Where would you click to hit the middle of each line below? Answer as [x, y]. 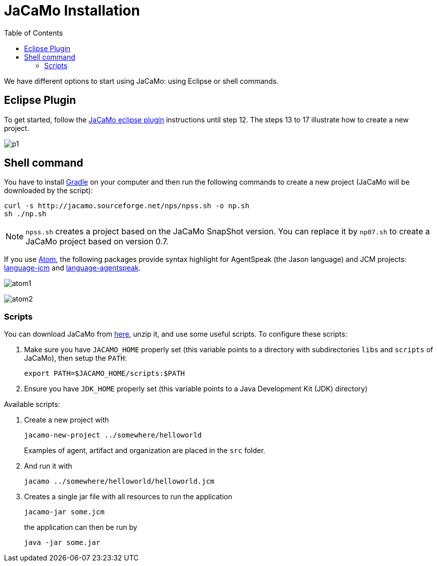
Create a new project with [67, 420]
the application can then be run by [81, 527]
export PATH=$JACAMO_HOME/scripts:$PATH [105, 374]
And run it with [48, 466]
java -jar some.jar [62, 543]
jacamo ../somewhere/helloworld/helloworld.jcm [119, 481]
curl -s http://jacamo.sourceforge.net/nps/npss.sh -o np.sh [127, 206]
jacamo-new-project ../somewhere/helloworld [113, 435]
